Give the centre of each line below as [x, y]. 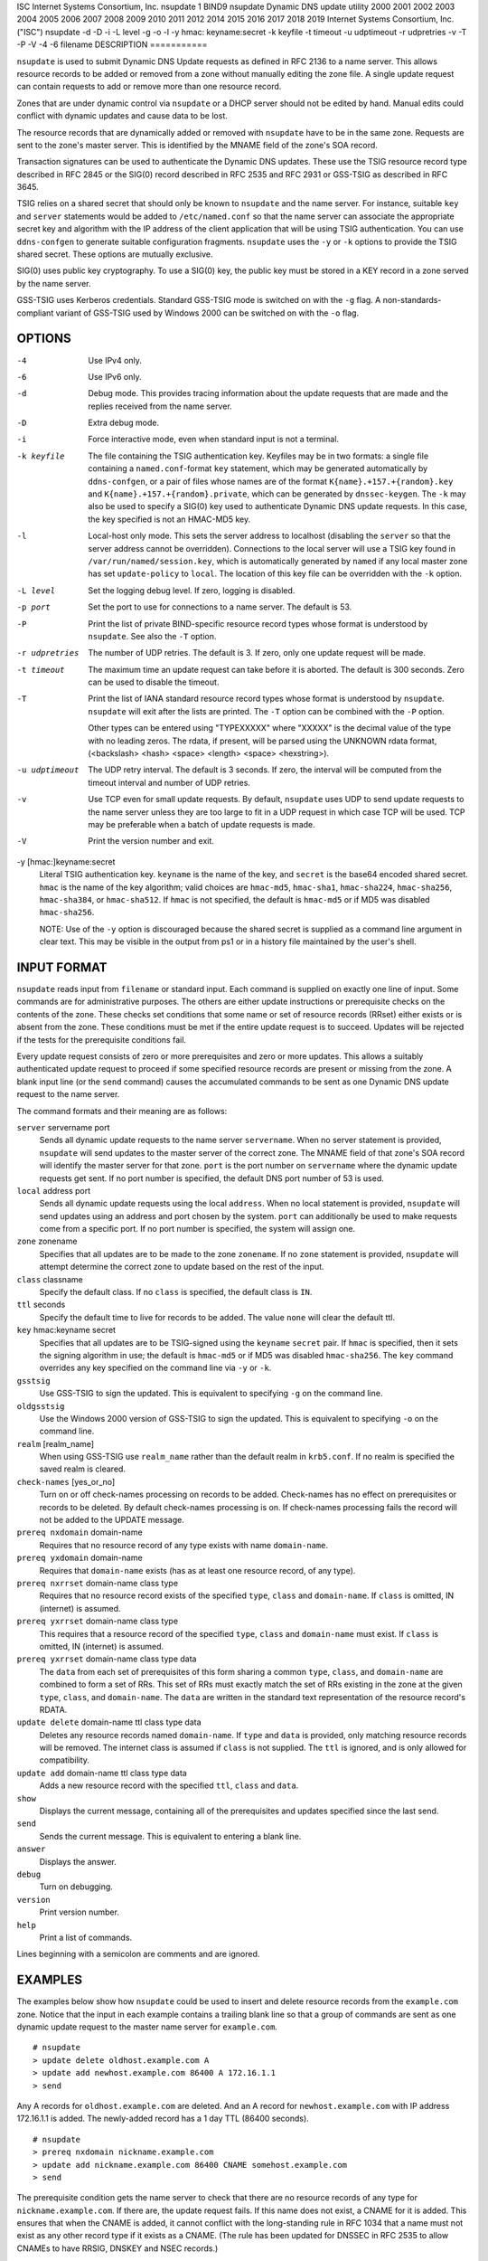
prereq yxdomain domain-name [80, 1558]
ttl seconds [41, 1305]
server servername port [63, 1127]
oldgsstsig [41, 1406]
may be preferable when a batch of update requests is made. [202, 824]
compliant [35, 313]
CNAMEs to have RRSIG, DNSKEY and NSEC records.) [117, 2248]
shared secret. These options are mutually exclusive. [115, 254]
